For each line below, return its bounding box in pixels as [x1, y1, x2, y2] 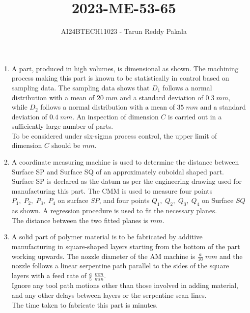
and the [219, 251, 243, 261]
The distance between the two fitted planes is [11, 215, 148, 225]
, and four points [99, 195, 150, 205]
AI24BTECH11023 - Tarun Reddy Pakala [61, 26, 187, 36]
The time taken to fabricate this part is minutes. [11, 299, 158, 310]
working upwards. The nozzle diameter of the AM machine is [11, 251, 195, 261]
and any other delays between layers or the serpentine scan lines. [11, 289, 207, 300]
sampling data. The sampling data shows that [11, 82, 150, 92]
